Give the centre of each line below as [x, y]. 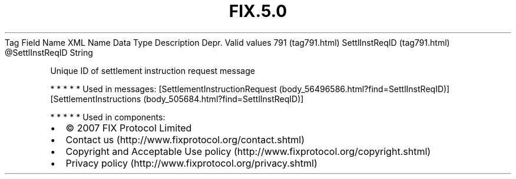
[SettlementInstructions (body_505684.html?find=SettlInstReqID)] [177, 99]
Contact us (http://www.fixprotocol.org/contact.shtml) [185, 139]
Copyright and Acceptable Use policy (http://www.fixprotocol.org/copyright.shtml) [248, 151]
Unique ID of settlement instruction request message [153, 70]
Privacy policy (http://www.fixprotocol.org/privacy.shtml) [191, 163]
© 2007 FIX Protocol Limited [129, 128]
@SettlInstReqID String [49, 52]
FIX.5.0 [258, 11]
